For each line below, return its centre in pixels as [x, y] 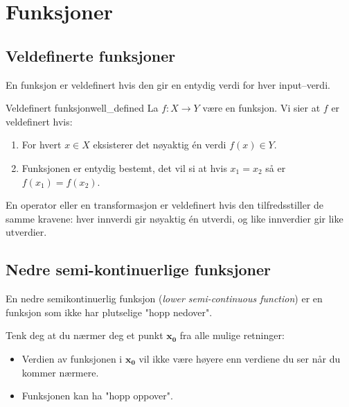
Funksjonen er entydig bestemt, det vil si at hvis [124, 167]
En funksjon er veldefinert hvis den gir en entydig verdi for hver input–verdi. [168, 84]
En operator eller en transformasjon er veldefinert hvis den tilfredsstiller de [165, 205]
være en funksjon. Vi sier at [261, 108]
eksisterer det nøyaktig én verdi [160, 145]
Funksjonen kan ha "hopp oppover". [97, 396]
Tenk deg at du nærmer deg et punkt [84, 335]
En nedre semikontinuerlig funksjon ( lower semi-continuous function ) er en [164, 298]
